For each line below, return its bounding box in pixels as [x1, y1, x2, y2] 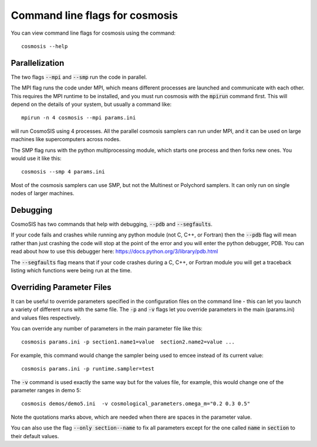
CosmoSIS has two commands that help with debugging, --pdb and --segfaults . [11, 221, 213, 228]
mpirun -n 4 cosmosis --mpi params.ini [21, 115, 136, 121]
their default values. [11, 432, 59, 439]
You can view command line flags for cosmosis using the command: [11, 29, 176, 36]
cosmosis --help [21, 43, 68, 49]
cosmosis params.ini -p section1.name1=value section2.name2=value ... [21, 339, 235, 345]
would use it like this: [11, 155, 62, 162]
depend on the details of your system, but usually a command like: [11, 101, 172, 108]
